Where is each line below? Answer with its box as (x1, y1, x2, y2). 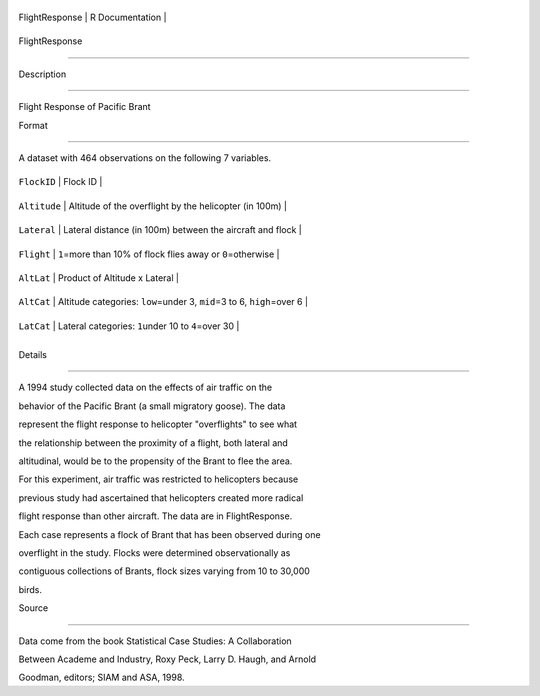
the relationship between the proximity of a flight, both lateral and (18, 436, 289, 449)
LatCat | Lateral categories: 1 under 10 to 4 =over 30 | (18, 320, 240, 332)
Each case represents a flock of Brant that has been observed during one (18, 528, 321, 540)
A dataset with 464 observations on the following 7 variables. (18, 151, 272, 164)
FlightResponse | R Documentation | (18, 11, 167, 23)
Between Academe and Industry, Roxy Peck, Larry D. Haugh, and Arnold (18, 653, 317, 665)
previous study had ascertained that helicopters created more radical (18, 491, 304, 504)
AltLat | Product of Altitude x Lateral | (18, 271, 180, 284)
